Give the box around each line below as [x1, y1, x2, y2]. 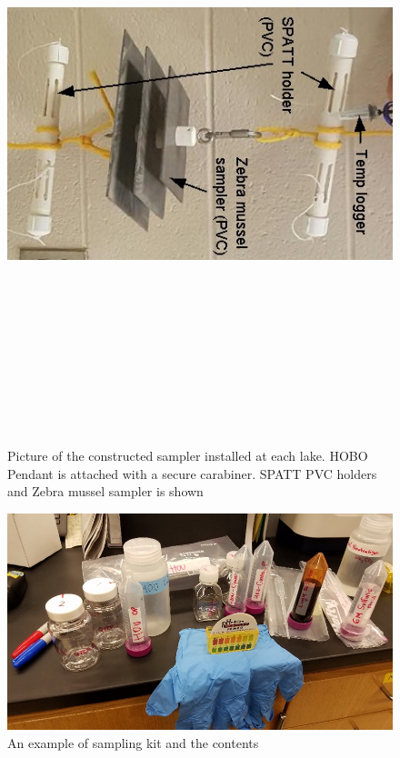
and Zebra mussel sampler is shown [7, 482, 204, 501]
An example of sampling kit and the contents [7, 733, 259, 753]
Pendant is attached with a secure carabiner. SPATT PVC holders [7, 464, 377, 483]
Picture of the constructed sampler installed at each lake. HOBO [7, 445, 368, 464]
